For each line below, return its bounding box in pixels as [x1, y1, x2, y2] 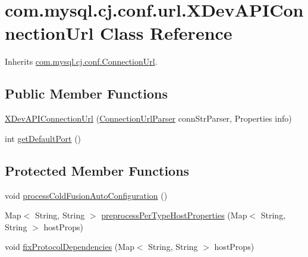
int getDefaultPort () [5, 132, 81, 144]
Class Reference [100, 21, 232, 45]
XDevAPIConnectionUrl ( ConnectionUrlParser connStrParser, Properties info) [5, 112, 292, 125]
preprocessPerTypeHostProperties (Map [101, 209, 247, 221]
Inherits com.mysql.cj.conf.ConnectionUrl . [5, 55, 158, 68]
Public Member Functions [5, 84, 168, 103]
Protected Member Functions [5, 161, 190, 179]
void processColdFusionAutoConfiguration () [5, 189, 168, 201]
